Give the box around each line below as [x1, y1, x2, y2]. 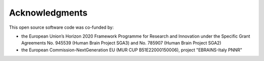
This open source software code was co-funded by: [9, 24, 114, 30]
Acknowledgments [9, 7, 88, 18]
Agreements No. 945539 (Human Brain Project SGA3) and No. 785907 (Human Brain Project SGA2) [21, 40, 221, 46]
